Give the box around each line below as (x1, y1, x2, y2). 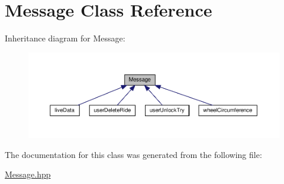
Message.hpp (5, 168, 51, 180)
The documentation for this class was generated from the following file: (5, 148, 262, 160)
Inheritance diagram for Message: (5, 32, 125, 44)
